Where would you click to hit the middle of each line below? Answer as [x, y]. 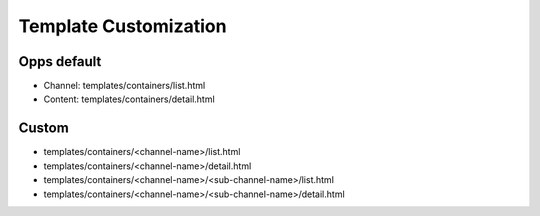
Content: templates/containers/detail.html [129, 99]
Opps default [60, 61]
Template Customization [122, 26]
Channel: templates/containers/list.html [124, 86]
